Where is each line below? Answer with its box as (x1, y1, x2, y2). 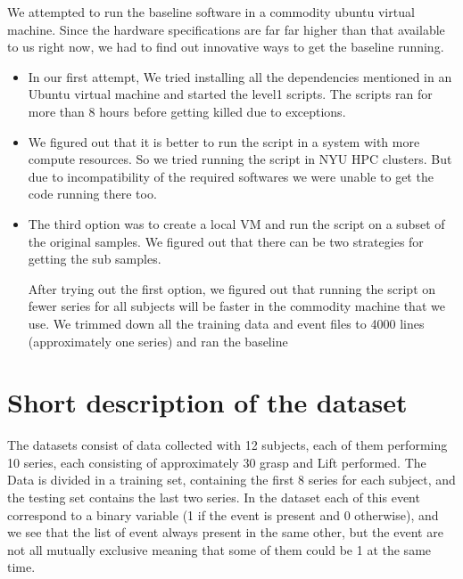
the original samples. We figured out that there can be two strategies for (28, 232, 424, 250)
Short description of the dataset (7, 384, 408, 420)
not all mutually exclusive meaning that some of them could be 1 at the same (7, 540, 432, 559)
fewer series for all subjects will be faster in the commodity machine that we (28, 297, 445, 315)
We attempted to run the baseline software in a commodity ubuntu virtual (7, 3, 415, 20)
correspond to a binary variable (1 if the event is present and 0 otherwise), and (7, 505, 439, 524)
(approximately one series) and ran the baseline (28, 331, 288, 350)
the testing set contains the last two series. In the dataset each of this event (7, 488, 420, 506)
